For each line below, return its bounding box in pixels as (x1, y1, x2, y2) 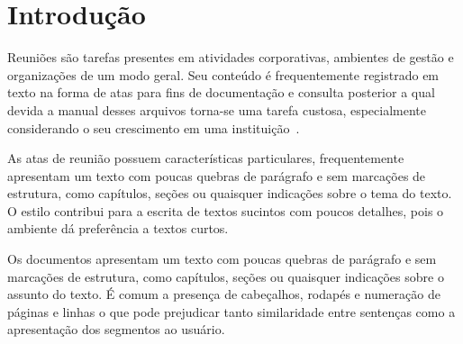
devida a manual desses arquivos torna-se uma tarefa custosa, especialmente (7, 100, 427, 119)
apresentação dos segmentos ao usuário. (7, 320, 225, 339)
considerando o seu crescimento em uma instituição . (7, 118, 300, 137)
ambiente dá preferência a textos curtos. (7, 219, 229, 238)
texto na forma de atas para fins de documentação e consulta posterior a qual (7, 83, 435, 102)
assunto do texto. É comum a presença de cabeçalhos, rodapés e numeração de (7, 285, 440, 303)
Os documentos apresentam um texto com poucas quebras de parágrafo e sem (7, 249, 437, 268)
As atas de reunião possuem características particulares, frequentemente (7, 149, 404, 167)
